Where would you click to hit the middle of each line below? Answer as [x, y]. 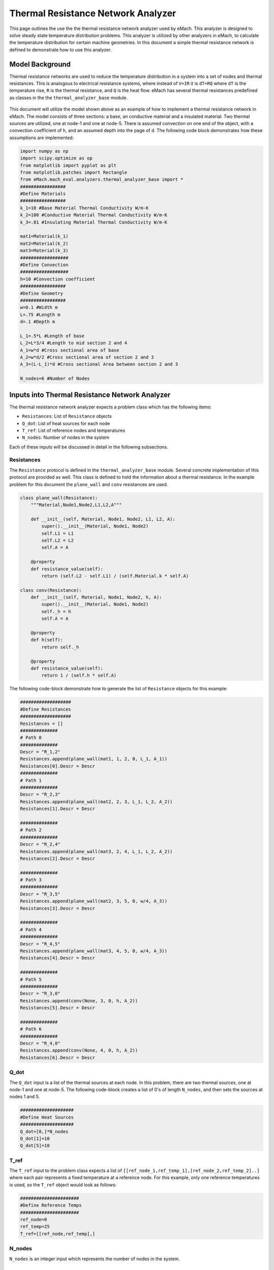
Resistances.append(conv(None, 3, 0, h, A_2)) [79, 1001]
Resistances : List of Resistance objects [67, 416]
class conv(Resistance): [51, 590]
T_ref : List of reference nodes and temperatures [74, 430]
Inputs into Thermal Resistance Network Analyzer [90, 394]
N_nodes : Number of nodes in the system [66, 437]
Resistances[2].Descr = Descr [58, 858]
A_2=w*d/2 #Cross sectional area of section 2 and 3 [87, 357]
